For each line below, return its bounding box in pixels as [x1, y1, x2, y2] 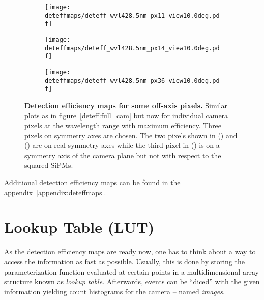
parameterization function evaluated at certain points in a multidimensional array [4, 266, 259, 277]
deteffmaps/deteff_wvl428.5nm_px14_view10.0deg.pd [45, 44, 220, 52]
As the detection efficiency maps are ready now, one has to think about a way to [4, 246, 256, 257]
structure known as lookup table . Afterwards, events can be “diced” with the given [4, 276, 260, 287]
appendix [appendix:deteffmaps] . [4, 187, 106, 197]
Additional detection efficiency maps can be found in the [4, 177, 181, 188]
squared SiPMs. [24, 160, 73, 170]
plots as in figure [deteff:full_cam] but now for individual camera [24, 110, 228, 121]
